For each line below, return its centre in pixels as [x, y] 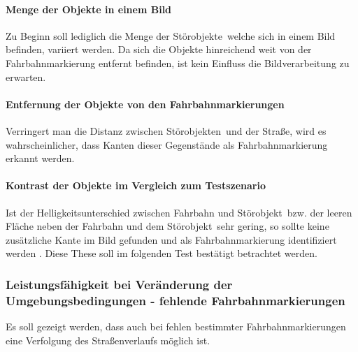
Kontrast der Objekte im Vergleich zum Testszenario [136, 185]
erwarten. [26, 76]
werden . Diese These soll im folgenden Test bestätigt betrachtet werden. [162, 253]
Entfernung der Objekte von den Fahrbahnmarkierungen [145, 104]
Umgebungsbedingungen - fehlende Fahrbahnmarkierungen [176, 300]
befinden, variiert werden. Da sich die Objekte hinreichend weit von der [159, 49]
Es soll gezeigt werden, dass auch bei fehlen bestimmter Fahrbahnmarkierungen [176, 327]
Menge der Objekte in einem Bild [89, 9]
